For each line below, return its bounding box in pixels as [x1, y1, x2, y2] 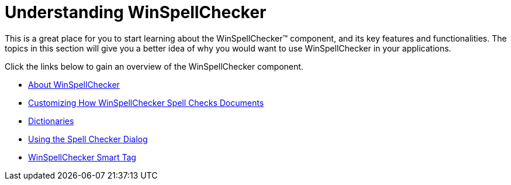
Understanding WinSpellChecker [5, 2, 267, 22]
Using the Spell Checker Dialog [28, 133, 148, 144]
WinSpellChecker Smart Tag [28, 152, 136, 162]
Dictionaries [28, 115, 74, 126]
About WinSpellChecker [28, 79, 120, 90]
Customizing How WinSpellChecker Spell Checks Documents [28, 97, 264, 108]
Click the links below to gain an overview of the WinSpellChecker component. [5, 61, 303, 71]
